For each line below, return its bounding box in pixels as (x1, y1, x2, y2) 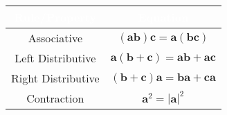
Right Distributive (11, 70, 100, 86)
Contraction (26, 90, 84, 106)
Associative (28, 30, 83, 46)
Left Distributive (15, 50, 96, 66)
